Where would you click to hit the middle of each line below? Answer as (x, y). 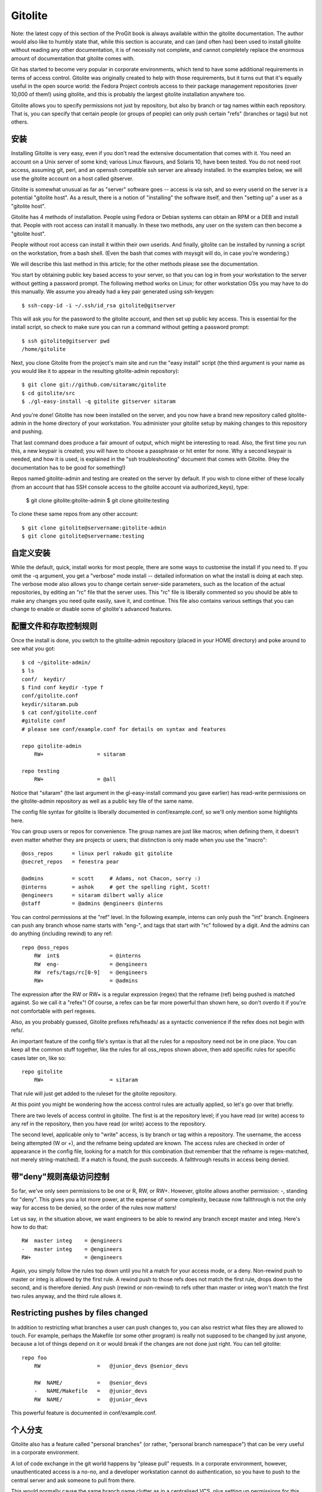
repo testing (41, 771)
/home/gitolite (44, 349)
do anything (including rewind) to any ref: (62, 933)
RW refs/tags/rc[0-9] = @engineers (91, 972)
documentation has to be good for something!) (68, 467)
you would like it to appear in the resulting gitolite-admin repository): (95, 371)
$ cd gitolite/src (49, 393)
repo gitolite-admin (52, 746)
